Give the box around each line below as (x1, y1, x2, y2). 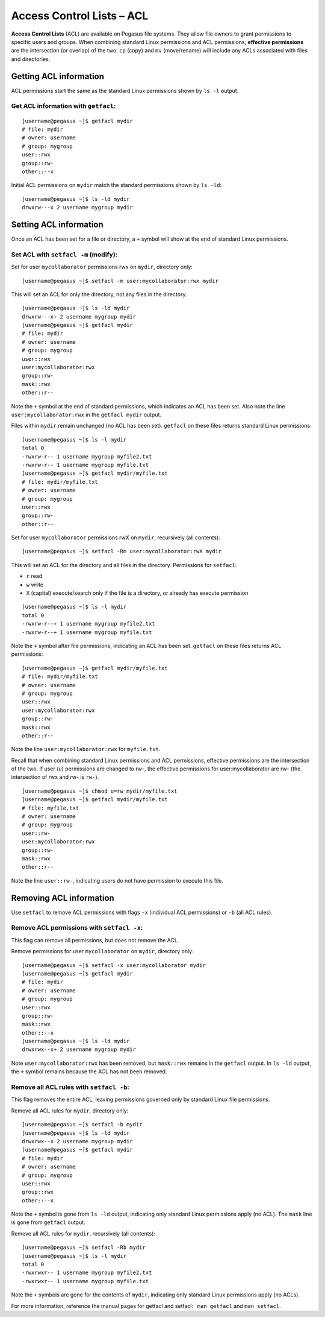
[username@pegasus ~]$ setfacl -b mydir (22, 1121, 143, 1128)
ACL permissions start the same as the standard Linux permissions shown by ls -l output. (11, 87, 239, 94)
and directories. (11, 55, 51, 63)
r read (26, 573, 43, 580)
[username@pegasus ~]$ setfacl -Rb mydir (22, 1244, 146, 1251)
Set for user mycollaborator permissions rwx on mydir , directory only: (11, 263, 193, 271)
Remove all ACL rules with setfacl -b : (11, 1083, 129, 1091)
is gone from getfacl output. (11, 1219, 85, 1226)
